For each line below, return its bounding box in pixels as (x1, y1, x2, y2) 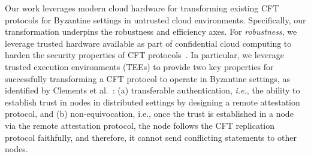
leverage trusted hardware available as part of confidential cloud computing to (5, 37, 292, 49)
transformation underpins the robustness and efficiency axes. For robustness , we (5, 25, 297, 38)
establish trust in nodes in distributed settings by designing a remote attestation (5, 95, 300, 108)
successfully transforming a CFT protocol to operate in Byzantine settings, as (5, 72, 290, 84)
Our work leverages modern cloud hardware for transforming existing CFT (5, 2, 279, 14)
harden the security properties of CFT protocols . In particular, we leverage (5, 49, 284, 61)
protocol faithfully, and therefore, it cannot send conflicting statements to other (5, 131, 297, 143)
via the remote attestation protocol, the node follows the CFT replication (5, 119, 275, 131)
